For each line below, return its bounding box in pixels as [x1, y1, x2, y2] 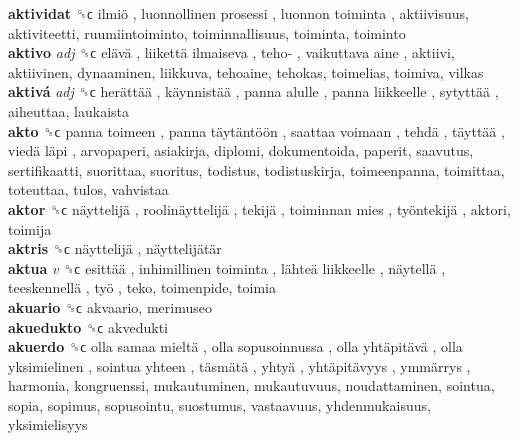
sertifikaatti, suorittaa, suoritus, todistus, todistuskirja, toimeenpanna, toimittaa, [8, 159, 505, 180]
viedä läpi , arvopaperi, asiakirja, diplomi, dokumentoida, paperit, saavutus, [8, 140, 474, 161]
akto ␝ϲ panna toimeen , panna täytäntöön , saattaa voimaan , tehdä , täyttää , [8, 120, 505, 141]
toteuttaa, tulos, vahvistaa [8, 179, 169, 200]
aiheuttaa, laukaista [8, 100, 130, 121]
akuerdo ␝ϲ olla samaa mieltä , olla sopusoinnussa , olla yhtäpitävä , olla [8, 336, 463, 357]
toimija [8, 218, 52, 239]
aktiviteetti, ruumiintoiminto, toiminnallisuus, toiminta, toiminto [8, 22, 406, 43]
